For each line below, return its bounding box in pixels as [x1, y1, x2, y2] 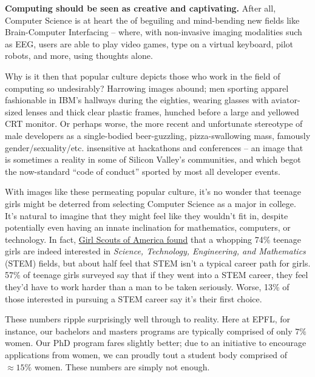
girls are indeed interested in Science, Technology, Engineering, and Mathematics [5, 245, 306, 257]
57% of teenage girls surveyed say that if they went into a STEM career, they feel [5, 268, 308, 281]
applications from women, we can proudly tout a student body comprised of [5, 348, 288, 361]
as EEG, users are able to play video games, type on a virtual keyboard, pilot [5, 37, 294, 50]
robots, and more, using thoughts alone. [5, 49, 153, 62]
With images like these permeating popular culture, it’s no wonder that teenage [5, 185, 302, 198]
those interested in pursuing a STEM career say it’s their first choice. [5, 292, 262, 305]
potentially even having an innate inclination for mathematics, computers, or [5, 221, 291, 234]
